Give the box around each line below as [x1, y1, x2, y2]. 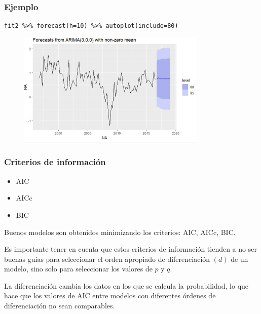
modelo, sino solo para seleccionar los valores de [4, 263, 153, 274]
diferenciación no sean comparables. [4, 300, 115, 311]
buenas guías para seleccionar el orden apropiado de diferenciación [4, 253, 210, 264]
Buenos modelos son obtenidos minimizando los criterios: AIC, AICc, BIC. [4, 226, 236, 237]
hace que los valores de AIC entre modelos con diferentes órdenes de [4, 290, 216, 301]
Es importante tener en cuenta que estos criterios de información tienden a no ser [4, 244, 257, 254]
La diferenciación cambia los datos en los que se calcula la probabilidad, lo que [4, 280, 249, 291]
